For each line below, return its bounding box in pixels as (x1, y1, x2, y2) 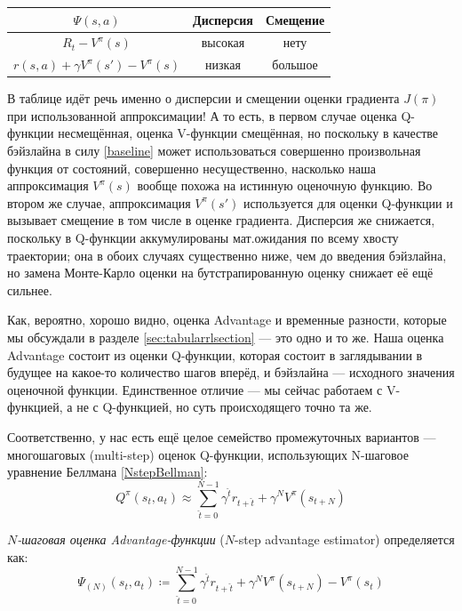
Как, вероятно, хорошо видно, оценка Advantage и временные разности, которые (7, 310, 447, 329)
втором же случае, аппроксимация (7, 193, 191, 212)
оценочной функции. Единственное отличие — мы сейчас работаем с (7, 380, 383, 398)
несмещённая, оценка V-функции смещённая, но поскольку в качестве (58, 124, 439, 142)
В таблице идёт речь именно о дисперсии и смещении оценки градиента (7, 89, 400, 108)
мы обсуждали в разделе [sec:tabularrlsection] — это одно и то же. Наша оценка (7, 328, 444, 346)
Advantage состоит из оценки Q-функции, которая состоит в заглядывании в (7, 345, 423, 364)
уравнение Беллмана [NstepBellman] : (7, 462, 208, 481)
